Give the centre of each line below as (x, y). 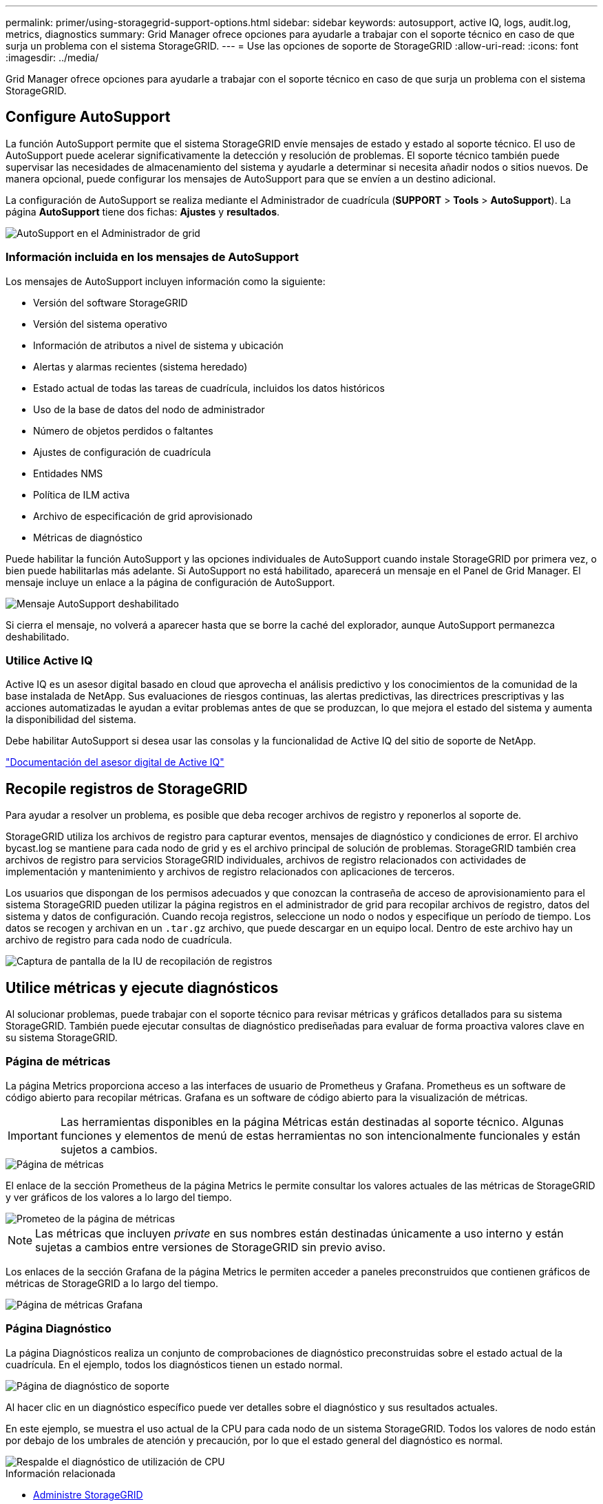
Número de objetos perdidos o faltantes (123, 430)
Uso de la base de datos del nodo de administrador (149, 409)
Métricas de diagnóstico (88, 537)
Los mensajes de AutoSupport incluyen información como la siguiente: (166, 281)
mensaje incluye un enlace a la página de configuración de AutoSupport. (170, 582)
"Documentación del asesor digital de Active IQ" (115, 762)
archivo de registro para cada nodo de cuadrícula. (119, 940)
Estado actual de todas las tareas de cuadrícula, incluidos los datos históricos (209, 388)
